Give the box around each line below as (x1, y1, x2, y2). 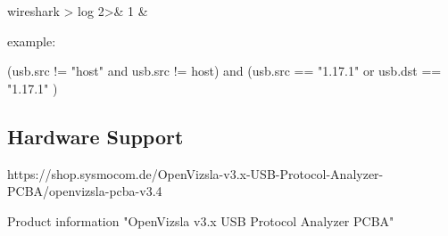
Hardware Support (7, 122, 184, 150)
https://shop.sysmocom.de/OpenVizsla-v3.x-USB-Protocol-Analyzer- (7, 164, 384, 183)
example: (7, 31, 56, 50)
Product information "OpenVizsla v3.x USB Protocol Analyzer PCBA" (7, 211, 394, 230)
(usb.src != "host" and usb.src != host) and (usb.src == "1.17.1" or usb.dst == (7, 61, 442, 80)
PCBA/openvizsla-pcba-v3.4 (7, 182, 162, 200)
